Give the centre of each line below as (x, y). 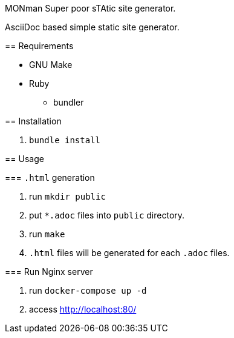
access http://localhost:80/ (83, 309)
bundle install (65, 140)
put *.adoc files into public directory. (107, 215)
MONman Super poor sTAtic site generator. (90, 8)
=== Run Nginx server (49, 272)
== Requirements (39, 46)
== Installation (33, 121)
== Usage (24, 159)
